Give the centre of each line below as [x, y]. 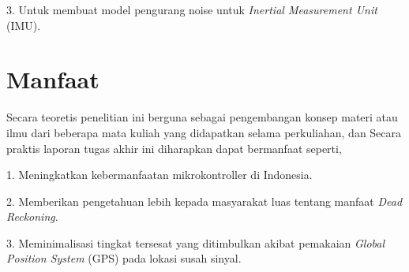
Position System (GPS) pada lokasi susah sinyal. [124, 258]
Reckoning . [32, 216]
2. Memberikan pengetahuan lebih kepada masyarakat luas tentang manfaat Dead [204, 201]
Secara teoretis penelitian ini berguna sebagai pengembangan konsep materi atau [202, 117]
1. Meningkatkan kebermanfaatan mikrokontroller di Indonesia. [159, 175]
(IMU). [24, 25]
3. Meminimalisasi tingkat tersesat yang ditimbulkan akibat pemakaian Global [196, 242]
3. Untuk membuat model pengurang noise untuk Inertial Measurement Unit [192, 9]
